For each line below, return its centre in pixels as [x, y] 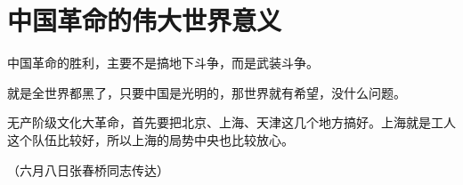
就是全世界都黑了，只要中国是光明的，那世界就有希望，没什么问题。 [207, 92]
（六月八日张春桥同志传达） [88, 169]
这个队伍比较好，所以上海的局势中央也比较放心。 [150, 139]
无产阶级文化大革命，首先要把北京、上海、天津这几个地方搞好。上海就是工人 [231, 122]
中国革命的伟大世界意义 [145, 20]
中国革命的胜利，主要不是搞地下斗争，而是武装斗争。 [163, 63]
